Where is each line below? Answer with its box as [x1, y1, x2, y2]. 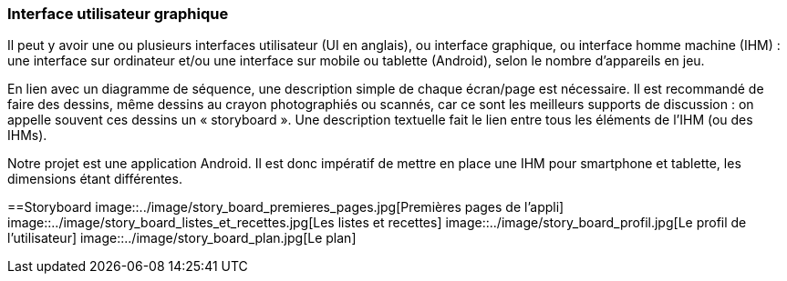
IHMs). [7, 127, 47, 144]
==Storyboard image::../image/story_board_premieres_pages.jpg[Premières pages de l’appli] [7, 199, 564, 216]
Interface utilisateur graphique [7, 5, 229, 23]
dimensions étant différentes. [7, 171, 182, 187]
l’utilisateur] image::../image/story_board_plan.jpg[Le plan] [7, 230, 357, 246]
